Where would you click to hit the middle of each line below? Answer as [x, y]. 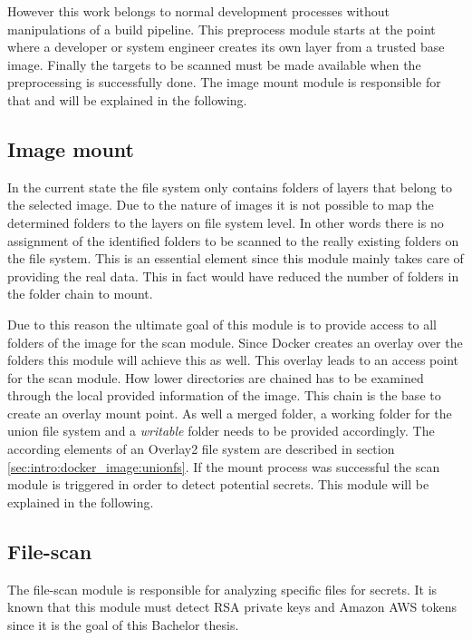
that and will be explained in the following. [127, 99]
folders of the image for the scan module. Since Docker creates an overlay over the [235, 342]
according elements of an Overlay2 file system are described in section [201, 449]
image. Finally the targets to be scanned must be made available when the [214, 64]
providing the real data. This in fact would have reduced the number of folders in [233, 276]
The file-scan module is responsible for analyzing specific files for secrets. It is [222, 589]
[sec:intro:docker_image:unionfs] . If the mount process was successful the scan [224, 466]
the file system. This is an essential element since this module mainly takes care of [236, 258]
